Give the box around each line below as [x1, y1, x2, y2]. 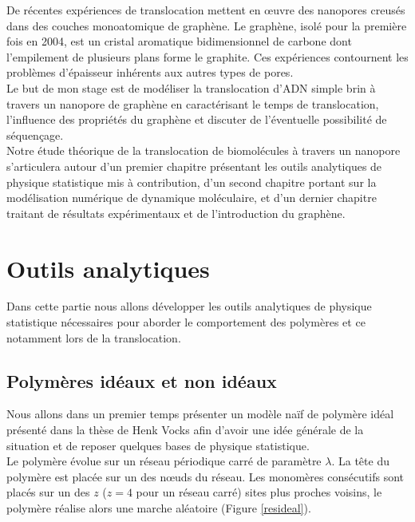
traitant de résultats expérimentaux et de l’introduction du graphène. [6, 204, 346, 221]
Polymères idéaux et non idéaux [6, 368, 277, 393]
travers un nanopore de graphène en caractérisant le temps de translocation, [6, 95, 379, 112]
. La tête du [331, 453, 389, 469]
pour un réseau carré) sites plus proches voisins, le [136, 484, 382, 500]
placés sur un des [6, 484, 90, 500]
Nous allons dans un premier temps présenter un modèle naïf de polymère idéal [6, 405, 394, 422]
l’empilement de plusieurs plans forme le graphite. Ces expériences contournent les [6, 48, 409, 65]
